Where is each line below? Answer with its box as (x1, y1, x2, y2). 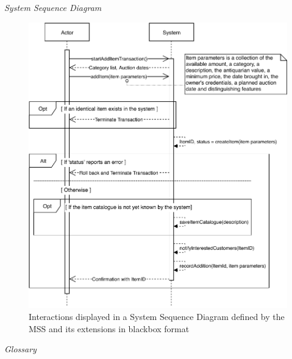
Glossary (4, 343, 37, 355)
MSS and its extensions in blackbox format (29, 322, 190, 335)
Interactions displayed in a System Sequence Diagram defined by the (29, 310, 285, 322)
